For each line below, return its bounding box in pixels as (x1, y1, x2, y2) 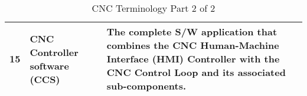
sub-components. (106, 79, 187, 92)
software (30, 58, 69, 72)
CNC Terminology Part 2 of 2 (92, 1, 215, 15)
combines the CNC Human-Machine (106, 38, 279, 52)
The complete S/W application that (106, 25, 277, 38)
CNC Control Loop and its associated (106, 65, 286, 79)
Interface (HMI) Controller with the (106, 52, 280, 65)
